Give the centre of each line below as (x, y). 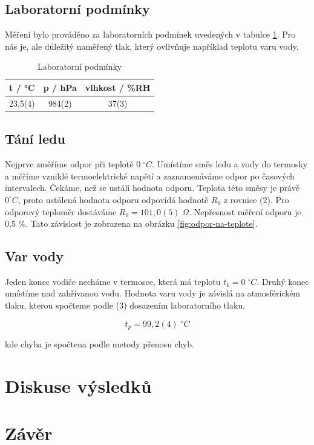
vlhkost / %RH (118, 87)
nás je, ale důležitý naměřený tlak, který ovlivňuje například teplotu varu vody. (152, 46)
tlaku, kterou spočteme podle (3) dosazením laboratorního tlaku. (125, 305)
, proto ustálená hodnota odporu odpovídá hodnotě (113, 199)
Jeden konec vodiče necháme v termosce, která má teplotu (113, 281)
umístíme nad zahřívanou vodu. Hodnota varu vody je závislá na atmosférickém (153, 293)
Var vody (34, 256)
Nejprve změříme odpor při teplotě (69, 164)
